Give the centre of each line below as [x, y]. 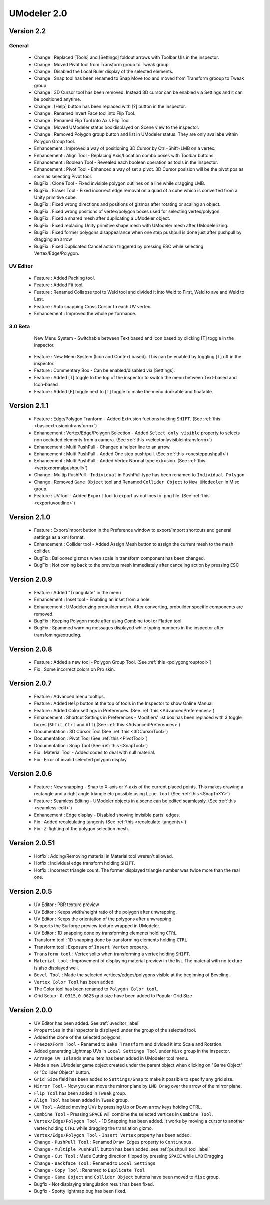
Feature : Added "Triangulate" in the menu [78, 592]
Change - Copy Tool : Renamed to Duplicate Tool [90, 1170]
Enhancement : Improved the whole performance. [85, 313]
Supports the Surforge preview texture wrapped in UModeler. [97, 926]
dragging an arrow [53, 239]
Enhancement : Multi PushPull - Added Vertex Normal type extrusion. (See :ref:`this [120, 461]
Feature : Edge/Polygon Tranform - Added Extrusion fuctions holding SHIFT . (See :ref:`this [127, 419]
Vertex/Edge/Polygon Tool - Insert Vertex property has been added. [113, 1135]
